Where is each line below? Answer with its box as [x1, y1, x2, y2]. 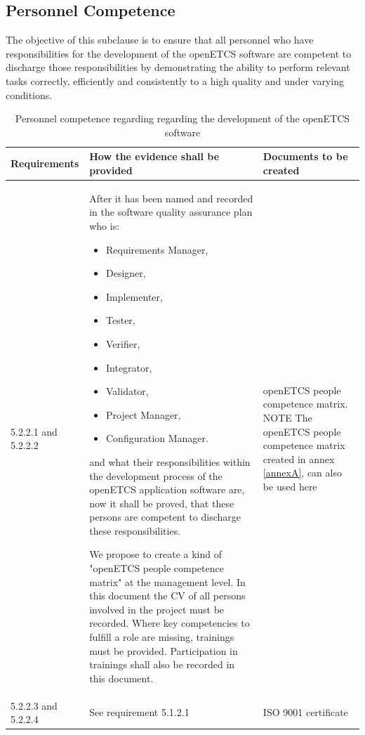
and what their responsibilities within [89, 454, 251, 469]
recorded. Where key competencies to [89, 616, 250, 630]
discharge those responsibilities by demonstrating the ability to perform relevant [6, 60, 350, 74]
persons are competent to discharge [89, 509, 241, 524]
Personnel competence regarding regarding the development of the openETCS [15, 111, 350, 126]
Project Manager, [106, 407, 181, 422]
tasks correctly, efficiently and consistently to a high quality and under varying [6, 73, 344, 88]
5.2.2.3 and [11, 698, 58, 713]
